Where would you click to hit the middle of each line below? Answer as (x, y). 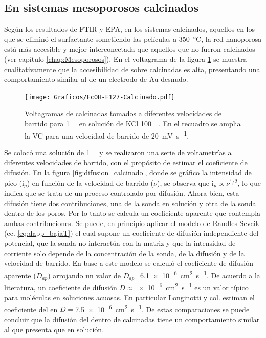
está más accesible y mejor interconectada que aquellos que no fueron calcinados (130, 49)
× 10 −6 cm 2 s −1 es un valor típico (193, 286)
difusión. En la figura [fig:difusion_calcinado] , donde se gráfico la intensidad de (128, 173)
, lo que (249, 182)
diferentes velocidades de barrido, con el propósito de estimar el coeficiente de (126, 162)
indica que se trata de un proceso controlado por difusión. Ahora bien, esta (122, 193)
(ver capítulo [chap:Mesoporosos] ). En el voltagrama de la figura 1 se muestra (126, 59)
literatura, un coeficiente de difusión (61, 287)
